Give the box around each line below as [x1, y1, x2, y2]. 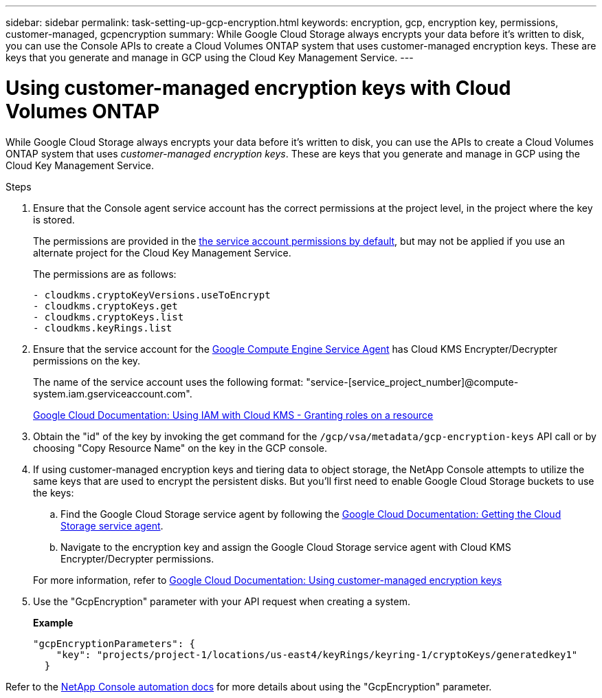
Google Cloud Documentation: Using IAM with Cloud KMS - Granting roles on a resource [33, 408, 434, 421]
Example [33, 616, 74, 629]
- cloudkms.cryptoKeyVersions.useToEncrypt [33, 289, 271, 301]
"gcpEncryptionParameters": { [33, 637, 196, 649]
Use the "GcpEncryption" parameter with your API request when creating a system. [33, 595, 411, 607]
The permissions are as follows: [33, 268, 177, 280]
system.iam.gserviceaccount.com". [33, 387, 192, 400]
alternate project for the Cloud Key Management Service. [33, 246, 291, 259]
